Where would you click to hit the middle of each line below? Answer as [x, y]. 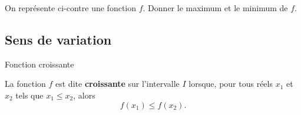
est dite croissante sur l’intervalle [118, 84]
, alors [84, 95]
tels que [29, 95]
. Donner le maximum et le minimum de [215, 8]
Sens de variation [58, 39]
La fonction [25, 84]
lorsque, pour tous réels [231, 84]
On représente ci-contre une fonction [71, 8]
